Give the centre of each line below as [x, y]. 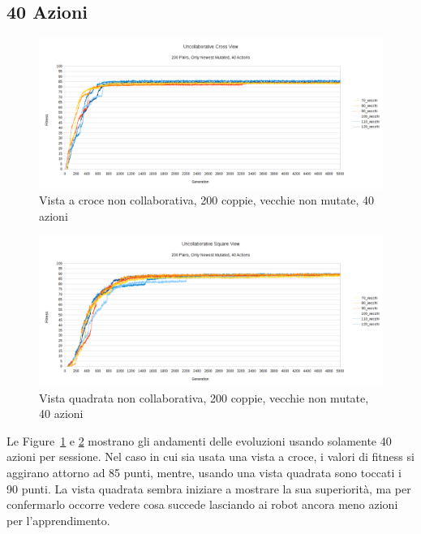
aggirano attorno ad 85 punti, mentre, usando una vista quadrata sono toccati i [204, 472]
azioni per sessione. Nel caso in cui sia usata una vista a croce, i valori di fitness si [210, 456]
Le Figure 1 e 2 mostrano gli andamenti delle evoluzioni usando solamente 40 [199, 440]
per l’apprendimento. [58, 520]
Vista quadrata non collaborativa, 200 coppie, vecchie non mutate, [204, 397]
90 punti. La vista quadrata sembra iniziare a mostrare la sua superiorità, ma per [209, 488]
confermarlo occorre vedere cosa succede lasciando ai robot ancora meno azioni [202, 504]
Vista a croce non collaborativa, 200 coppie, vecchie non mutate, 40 [207, 200]
